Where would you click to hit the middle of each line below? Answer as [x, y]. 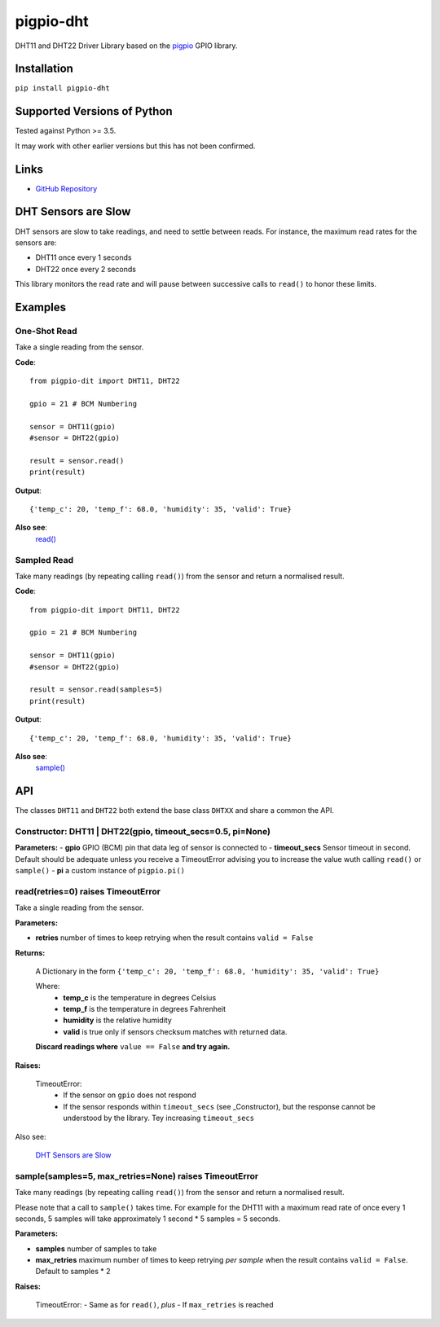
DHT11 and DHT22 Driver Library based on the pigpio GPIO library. [126, 46]
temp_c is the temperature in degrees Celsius [140, 997]
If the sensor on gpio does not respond [130, 1095]
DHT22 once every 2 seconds [86, 269]
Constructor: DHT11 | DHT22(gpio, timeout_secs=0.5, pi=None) [143, 832]
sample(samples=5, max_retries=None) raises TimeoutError [137, 1175]
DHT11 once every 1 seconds [84, 257]
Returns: [30, 952]
